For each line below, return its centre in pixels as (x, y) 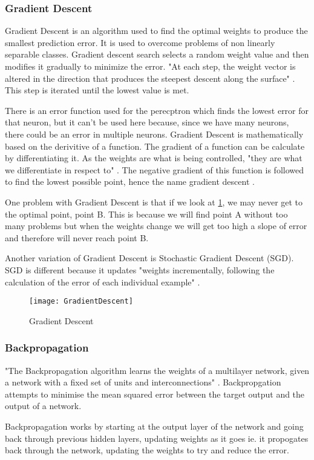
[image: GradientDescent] (81, 302)
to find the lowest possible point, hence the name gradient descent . (130, 182)
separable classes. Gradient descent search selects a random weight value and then (157, 54)
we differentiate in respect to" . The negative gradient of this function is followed (155, 169)
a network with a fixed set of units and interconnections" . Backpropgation (143, 382)
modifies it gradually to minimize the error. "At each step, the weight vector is (150, 66)
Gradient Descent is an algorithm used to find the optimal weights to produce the (156, 31)
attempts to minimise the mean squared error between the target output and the (155, 394)
